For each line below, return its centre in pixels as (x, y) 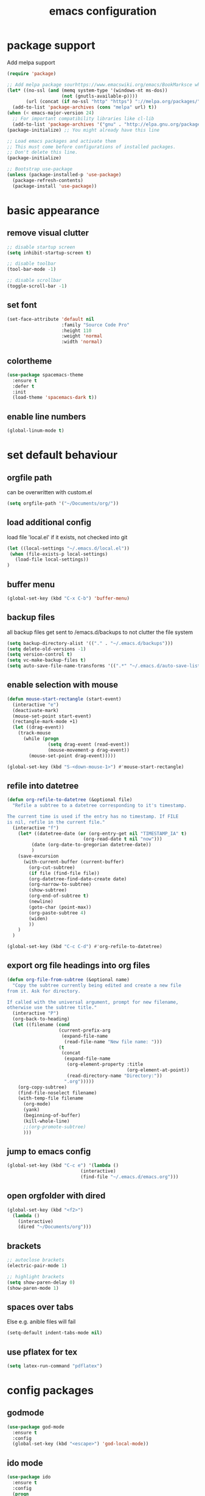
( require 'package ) (32, 74)
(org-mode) (37, 1104)
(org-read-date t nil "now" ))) (123, 839)
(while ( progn (41, 739)
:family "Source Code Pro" (96, 325)
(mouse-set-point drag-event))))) (72, 756)
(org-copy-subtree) (43, 1087)
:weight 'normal (82, 336)
